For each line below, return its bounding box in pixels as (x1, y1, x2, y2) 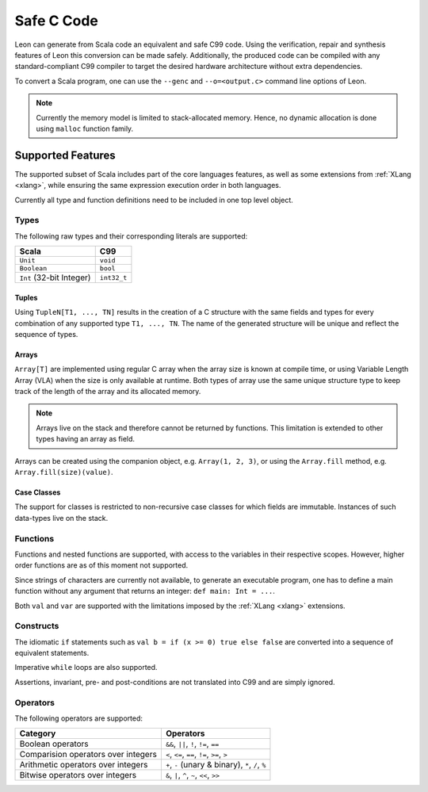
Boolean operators (19, 738, 89, 749)
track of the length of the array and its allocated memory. (14, 387, 201, 396)
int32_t (99, 274, 128, 281)
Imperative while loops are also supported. (14, 663, 158, 672)
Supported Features (14, 148, 117, 162)
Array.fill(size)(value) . (14, 468, 113, 477)
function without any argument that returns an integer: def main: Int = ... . (14, 587, 275, 596)
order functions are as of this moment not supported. (14, 561, 189, 570)
